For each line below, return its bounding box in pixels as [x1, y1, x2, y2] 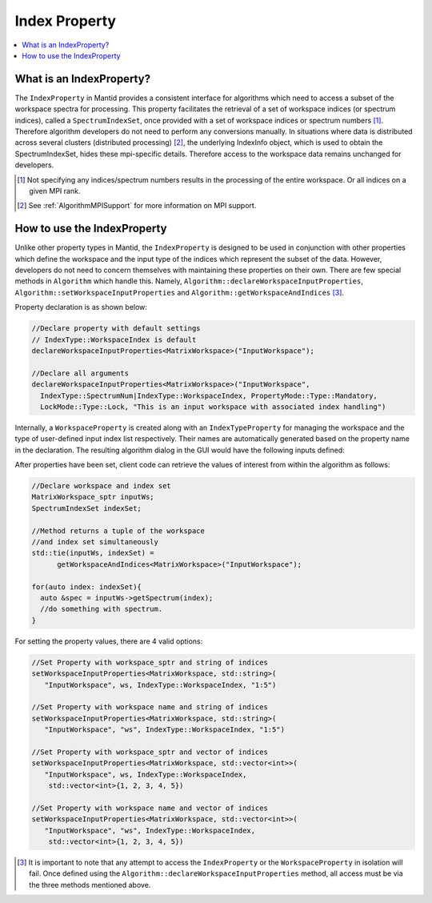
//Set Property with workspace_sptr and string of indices [31, 657, 268, 667]
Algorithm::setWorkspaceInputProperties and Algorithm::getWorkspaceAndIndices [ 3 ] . [14, 287, 344, 297]
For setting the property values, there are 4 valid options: [14, 636, 203, 646]
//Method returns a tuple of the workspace [31, 526, 206, 536]
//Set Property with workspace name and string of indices [31, 703, 268, 712]
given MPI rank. [29, 186, 81, 195]
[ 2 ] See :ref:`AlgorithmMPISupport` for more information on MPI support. [17, 201, 257, 211]
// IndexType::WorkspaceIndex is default [31, 335, 197, 344]
